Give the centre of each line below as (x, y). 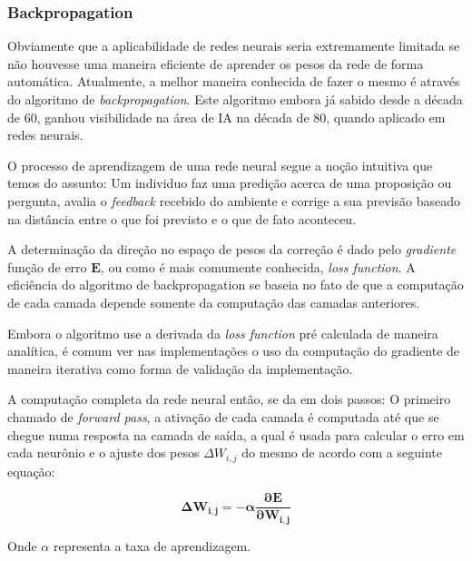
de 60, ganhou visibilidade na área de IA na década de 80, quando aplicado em (226, 117)
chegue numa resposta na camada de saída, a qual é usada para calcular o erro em (236, 434)
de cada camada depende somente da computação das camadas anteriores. (214, 302)
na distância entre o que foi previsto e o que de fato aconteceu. (182, 218)
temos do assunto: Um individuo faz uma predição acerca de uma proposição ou (230, 183)
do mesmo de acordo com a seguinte (342, 453)
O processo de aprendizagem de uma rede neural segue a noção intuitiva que (220, 165)
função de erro (47, 266)
